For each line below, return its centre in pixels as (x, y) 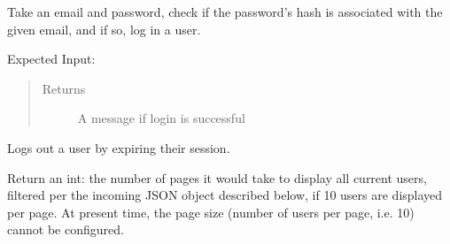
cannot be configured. (66, 229)
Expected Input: (51, 59)
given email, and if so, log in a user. (104, 29)
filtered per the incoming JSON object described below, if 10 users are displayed (225, 195)
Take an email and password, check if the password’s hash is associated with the (225, 11)
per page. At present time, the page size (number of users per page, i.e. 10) (211, 212)
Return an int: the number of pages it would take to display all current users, (217, 177)
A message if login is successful (161, 118)
